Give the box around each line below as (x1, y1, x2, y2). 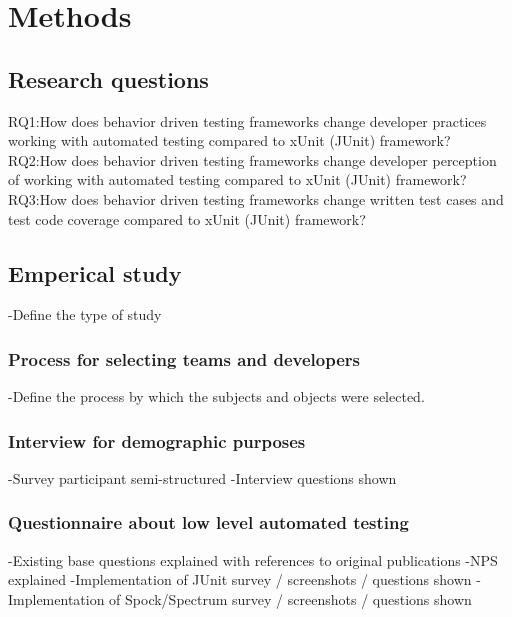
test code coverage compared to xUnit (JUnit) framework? (8, 208, 366, 229)
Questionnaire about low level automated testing (8, 510, 409, 535)
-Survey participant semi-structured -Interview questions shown (8, 467, 397, 488)
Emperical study (8, 257, 182, 288)
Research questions (8, 63, 209, 94)
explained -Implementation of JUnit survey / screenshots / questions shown (8, 569, 472, 590)
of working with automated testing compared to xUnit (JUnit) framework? (8, 169, 467, 190)
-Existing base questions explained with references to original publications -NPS (8, 549, 498, 570)
